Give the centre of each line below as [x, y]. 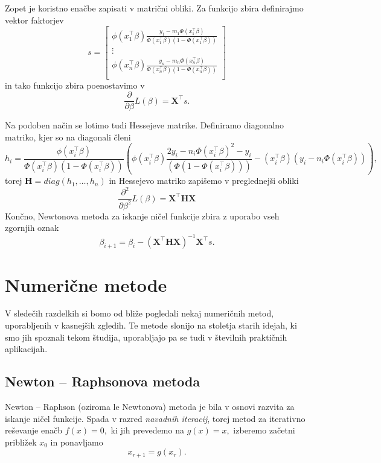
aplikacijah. [26, 349]
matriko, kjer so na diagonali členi [68, 137]
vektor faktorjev [34, 20]
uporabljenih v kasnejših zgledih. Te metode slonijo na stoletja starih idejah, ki [151, 325]
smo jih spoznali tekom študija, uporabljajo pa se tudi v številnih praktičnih [146, 337]
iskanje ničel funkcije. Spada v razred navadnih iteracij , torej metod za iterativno [155, 418]
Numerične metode [86, 284]
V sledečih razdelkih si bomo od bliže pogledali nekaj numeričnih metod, [139, 313]
